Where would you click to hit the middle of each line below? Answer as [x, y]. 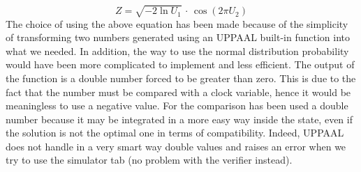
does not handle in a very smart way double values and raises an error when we [176, 146]
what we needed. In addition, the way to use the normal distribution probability [177, 50]
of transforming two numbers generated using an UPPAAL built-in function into [178, 37]
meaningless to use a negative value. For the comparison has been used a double [177, 105]
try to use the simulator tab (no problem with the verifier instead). [149, 160]
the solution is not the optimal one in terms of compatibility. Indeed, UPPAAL [175, 133]
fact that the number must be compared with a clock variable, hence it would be [178, 92]
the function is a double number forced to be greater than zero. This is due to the [181, 78]
